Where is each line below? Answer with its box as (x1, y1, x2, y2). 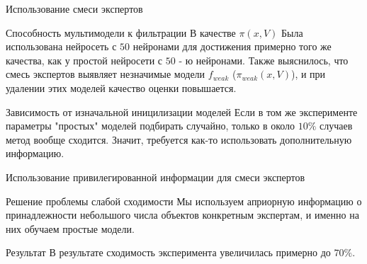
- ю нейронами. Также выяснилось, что (179, 52, 349, 67)
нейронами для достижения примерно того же (132, 39, 332, 54)
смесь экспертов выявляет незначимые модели (6, 67, 205, 81)
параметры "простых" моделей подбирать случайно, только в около (6, 118, 295, 133)
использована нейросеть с (6, 39, 117, 54)
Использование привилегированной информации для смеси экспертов (6, 169, 305, 184)
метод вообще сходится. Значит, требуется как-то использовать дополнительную (6, 132, 352, 147)
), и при (290, 67, 326, 81)
